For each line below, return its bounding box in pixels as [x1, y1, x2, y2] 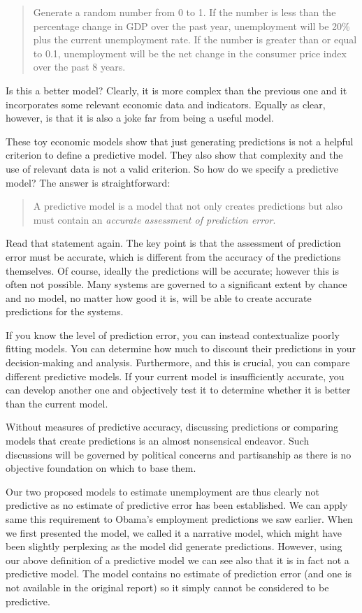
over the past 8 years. [33, 59, 126, 74]
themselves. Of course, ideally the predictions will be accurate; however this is [6, 263, 339, 277]
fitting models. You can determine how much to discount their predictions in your [6, 341, 356, 356]
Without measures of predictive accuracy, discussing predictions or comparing [6, 419, 338, 434]
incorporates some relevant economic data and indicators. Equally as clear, [6, 96, 326, 111]
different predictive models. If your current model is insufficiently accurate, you [6, 368, 345, 383]
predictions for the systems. [6, 304, 124, 319]
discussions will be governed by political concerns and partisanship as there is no [6, 447, 352, 461]
